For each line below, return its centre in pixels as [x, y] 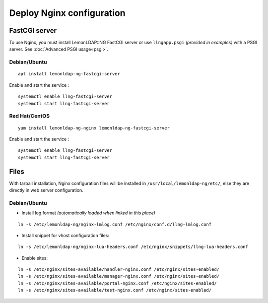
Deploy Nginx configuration [67, 13]
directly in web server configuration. [46, 190]
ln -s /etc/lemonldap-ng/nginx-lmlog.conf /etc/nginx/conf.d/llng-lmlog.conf [115, 224]
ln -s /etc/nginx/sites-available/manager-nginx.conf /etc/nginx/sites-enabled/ [119, 276]
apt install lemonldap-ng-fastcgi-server [69, 74]
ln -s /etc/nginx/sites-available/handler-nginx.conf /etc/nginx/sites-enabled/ [119, 270]
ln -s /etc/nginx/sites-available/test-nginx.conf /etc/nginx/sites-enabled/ [115, 290]
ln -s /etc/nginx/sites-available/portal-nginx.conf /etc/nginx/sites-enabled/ [117, 283]
